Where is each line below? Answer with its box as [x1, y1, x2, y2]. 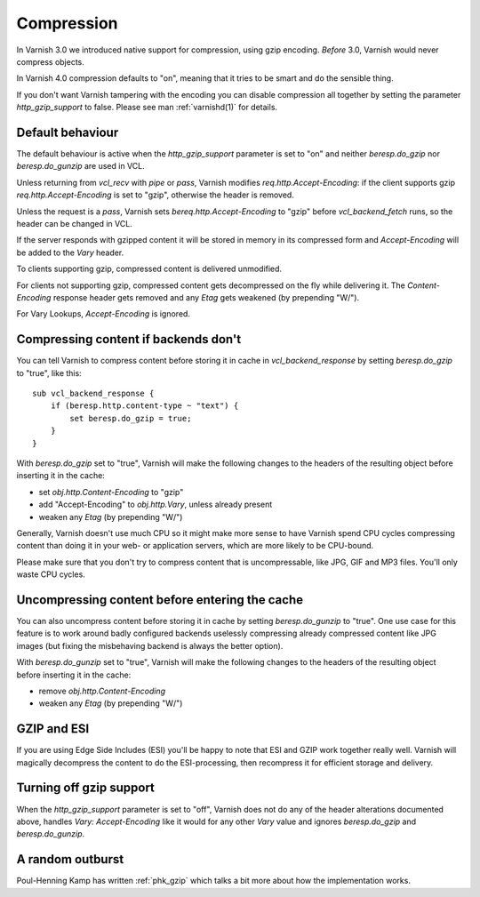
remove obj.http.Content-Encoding [38, 685, 166, 696]
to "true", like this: [16, 367, 82, 378]
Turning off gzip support [16, 781, 156, 796]
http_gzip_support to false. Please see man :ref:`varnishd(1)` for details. [16, 102, 278, 113]
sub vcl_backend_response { [32, 388, 155, 398]
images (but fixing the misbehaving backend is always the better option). [16, 640, 284, 651]
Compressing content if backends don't [16, 332, 242, 347]
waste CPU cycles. [16, 569, 86, 580]
